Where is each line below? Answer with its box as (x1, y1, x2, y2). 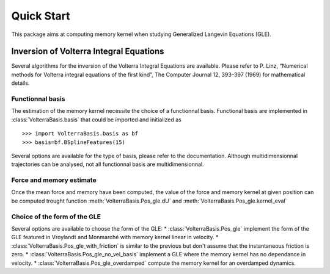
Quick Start (11, 9, 70, 23)
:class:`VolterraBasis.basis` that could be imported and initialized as (11, 116, 182, 123)
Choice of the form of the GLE (11, 212, 101, 221)
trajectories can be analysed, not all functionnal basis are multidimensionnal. (11, 160, 204, 168)
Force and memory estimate (11, 176, 97, 184)
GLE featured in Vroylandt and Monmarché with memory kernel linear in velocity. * (11, 234, 219, 241)
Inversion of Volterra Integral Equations (11, 46, 164, 57)
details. (11, 79, 30, 87)
